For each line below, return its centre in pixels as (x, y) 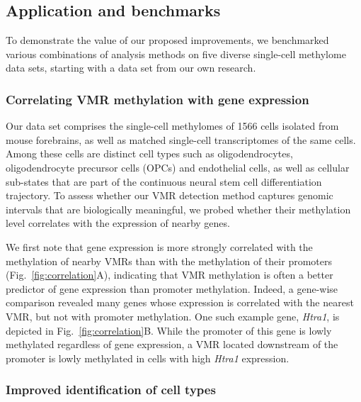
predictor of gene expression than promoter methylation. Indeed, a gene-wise (172, 288)
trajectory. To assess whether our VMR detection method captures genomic (170, 195)
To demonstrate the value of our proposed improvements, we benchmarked (167, 40)
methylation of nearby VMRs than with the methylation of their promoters (169, 261)
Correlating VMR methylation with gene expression (157, 99)
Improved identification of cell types (111, 390)
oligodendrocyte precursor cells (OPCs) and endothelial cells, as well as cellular (178, 167)
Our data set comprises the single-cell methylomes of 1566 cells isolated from (172, 126)
